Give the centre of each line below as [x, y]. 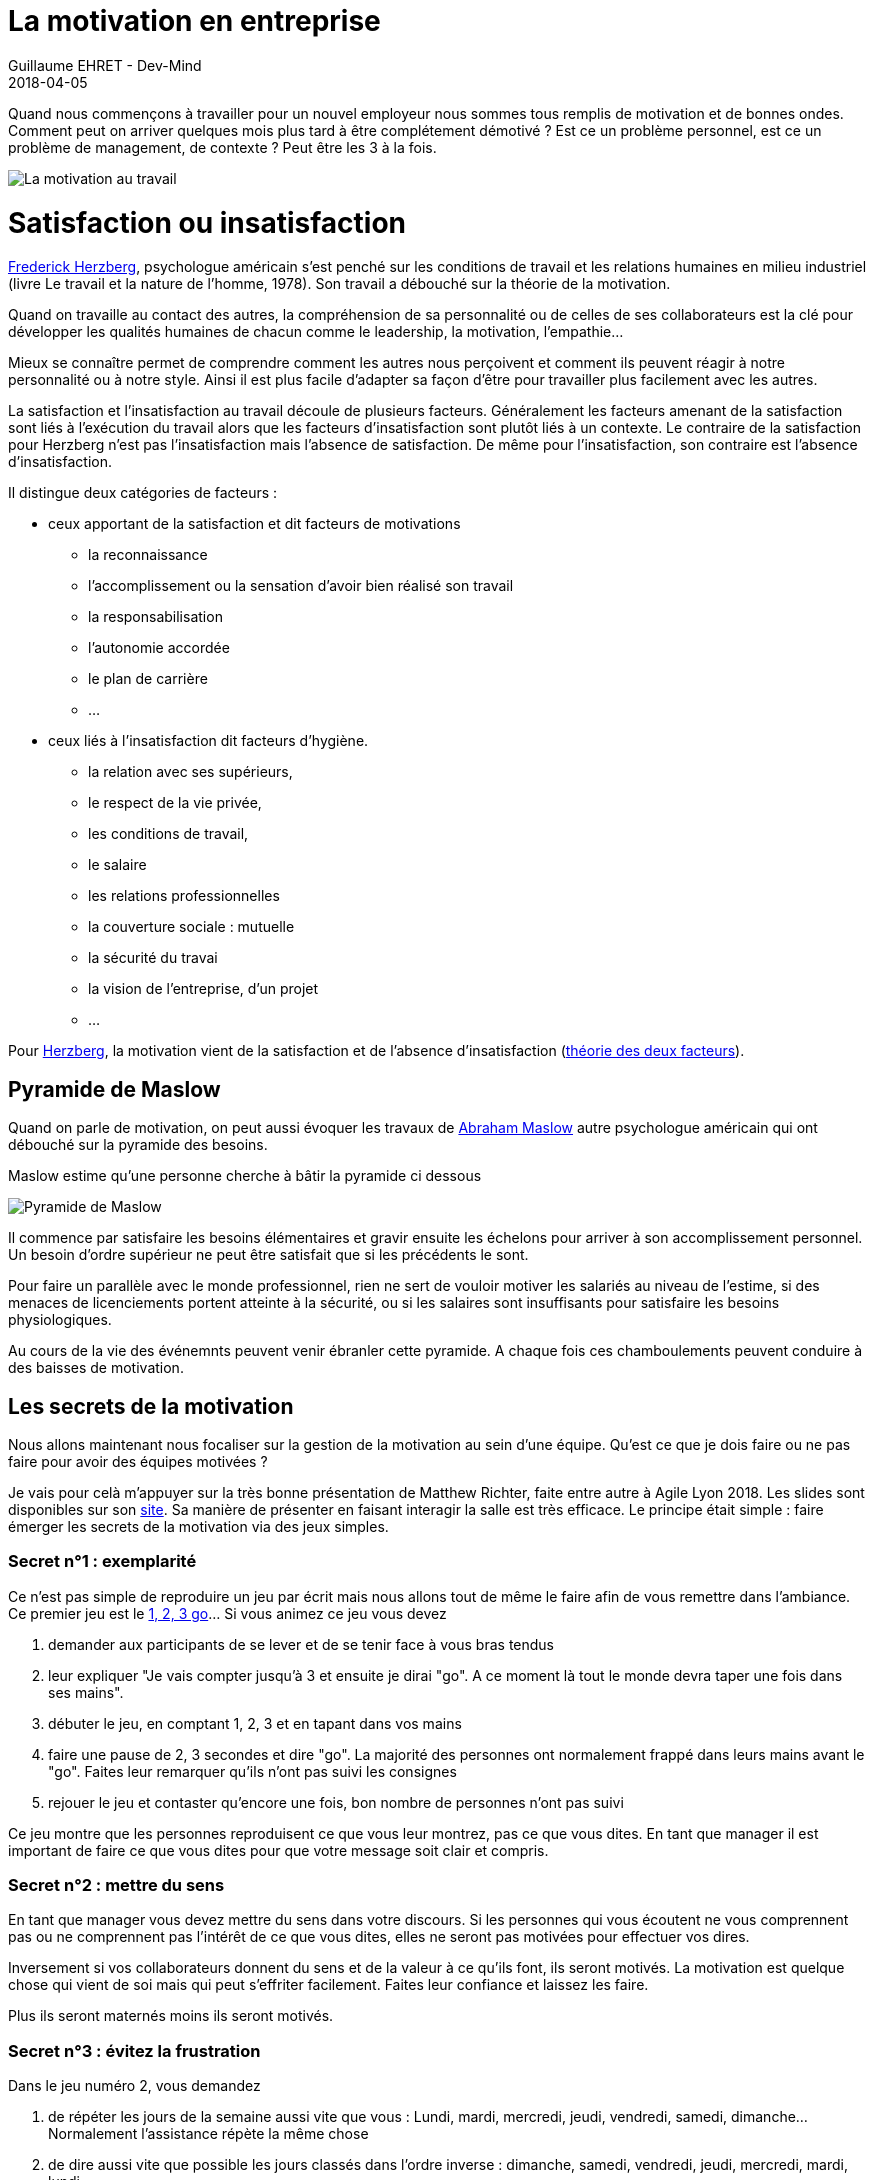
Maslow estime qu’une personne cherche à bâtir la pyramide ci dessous [245, 1176]
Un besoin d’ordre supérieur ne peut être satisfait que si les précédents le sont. [268, 1255]
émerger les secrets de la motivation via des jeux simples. [198, 1526]
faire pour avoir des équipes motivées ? [138, 1461]
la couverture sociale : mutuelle [191, 927]
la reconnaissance [148, 555]
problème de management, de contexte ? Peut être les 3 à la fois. [222, 147]
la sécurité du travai [153, 958]
